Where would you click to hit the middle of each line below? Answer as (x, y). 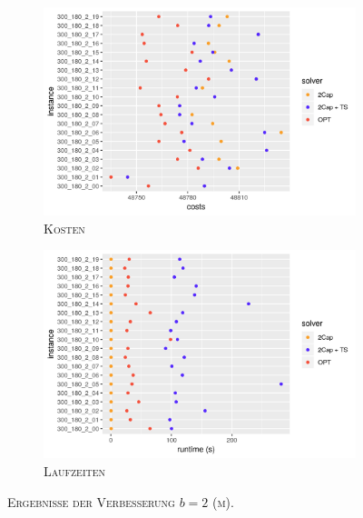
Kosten (64, 228)
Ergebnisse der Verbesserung (91, 501)
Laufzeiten (75, 471)
